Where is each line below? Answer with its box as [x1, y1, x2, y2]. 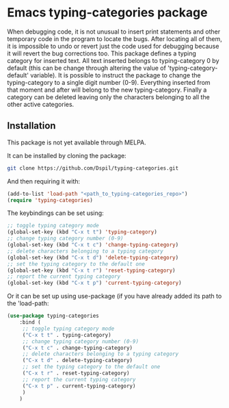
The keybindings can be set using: [7, 209, 104, 217]
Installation [7, 120, 56, 131]
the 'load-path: [7, 299, 49, 307]
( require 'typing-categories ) [7, 196, 94, 203]
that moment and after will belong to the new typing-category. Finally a [7, 86, 207, 94]
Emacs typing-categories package [7, 5, 208, 21]
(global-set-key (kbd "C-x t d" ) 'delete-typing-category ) [7, 254, 179, 261]
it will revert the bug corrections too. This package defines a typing [7, 49, 196, 58]
